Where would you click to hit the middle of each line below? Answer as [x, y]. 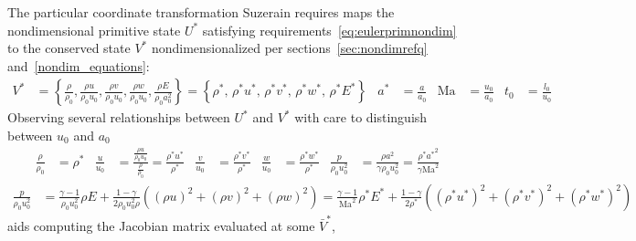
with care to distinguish [361, 117]
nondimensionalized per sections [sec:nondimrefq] [289, 48]
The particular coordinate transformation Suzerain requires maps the [201, 12]
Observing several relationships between [119, 117]
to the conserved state [69, 48]
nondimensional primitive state [94, 30]
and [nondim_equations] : [79, 65]
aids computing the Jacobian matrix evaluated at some [161, 225]
